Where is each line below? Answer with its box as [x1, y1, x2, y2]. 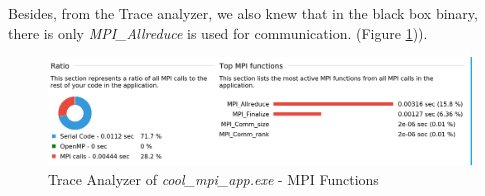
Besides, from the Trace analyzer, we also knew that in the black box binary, [8, 3, 478, 23]
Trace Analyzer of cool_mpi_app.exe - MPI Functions [48, 168, 379, 189]
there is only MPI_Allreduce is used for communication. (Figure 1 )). [8, 22, 428, 43]
